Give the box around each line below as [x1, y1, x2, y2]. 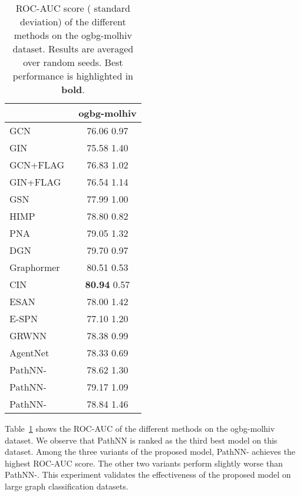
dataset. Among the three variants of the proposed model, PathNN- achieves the [5, 445, 295, 458]
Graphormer [9, 260, 60, 274]
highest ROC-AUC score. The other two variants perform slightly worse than [5, 457, 283, 469]
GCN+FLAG [9, 158, 65, 171]
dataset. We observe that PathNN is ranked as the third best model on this [5, 434, 278, 446]
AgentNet [9, 346, 50, 359]
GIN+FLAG [9, 175, 61, 189]
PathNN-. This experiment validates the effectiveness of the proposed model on [5, 468, 291, 481]
